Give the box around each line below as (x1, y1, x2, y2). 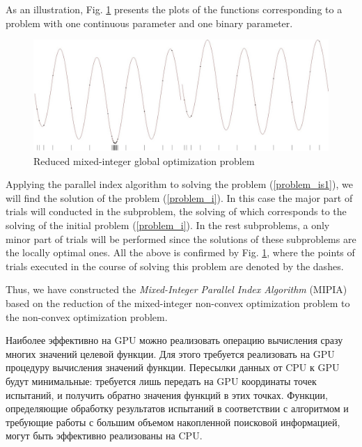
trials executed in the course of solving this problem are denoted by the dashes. (6, 258, 344, 273)
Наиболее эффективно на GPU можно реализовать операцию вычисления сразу (6, 333, 343, 347)
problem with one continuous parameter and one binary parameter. (6, 15, 293, 30)
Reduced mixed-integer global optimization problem (33, 153, 255, 168)
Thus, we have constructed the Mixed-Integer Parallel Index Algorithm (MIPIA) (6, 282, 347, 297)
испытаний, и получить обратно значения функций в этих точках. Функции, (6, 387, 328, 402)
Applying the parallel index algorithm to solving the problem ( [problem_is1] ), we (6, 177, 353, 191)
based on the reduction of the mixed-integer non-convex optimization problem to (6, 295, 350, 310)
